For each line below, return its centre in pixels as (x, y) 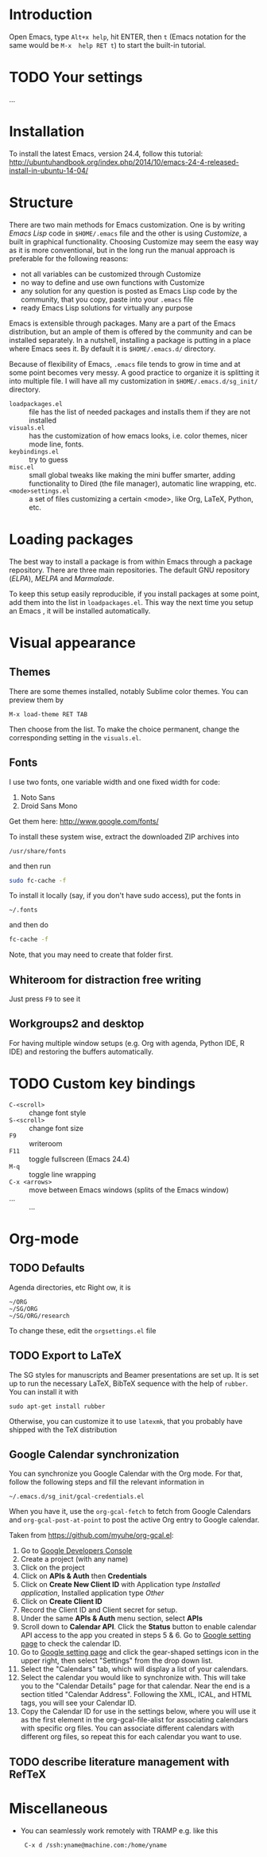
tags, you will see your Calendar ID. (78, 1703)
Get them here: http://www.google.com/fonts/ (84, 821)
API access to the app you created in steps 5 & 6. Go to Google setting (135, 1635)
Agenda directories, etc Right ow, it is (70, 1287)
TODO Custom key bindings (102, 1084)
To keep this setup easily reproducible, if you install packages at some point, (134, 594)
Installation (47, 132)
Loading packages (71, 539)
